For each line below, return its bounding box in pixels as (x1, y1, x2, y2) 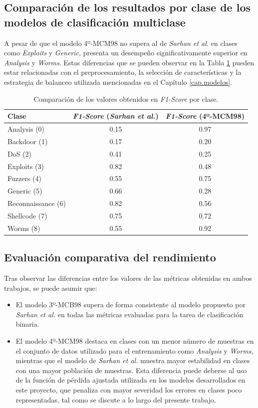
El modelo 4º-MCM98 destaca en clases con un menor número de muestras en (15, 336, 254, 346)
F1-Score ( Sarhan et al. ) (73, 111, 159, 121)
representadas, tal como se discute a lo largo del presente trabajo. (15, 394, 216, 405)
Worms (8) (7, 222, 40, 233)
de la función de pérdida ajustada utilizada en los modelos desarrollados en (15, 375, 246, 385)
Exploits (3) (7, 161, 44, 171)
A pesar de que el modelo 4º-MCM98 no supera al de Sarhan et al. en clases (4, 37, 238, 48)
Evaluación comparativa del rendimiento (4, 249, 216, 265)
